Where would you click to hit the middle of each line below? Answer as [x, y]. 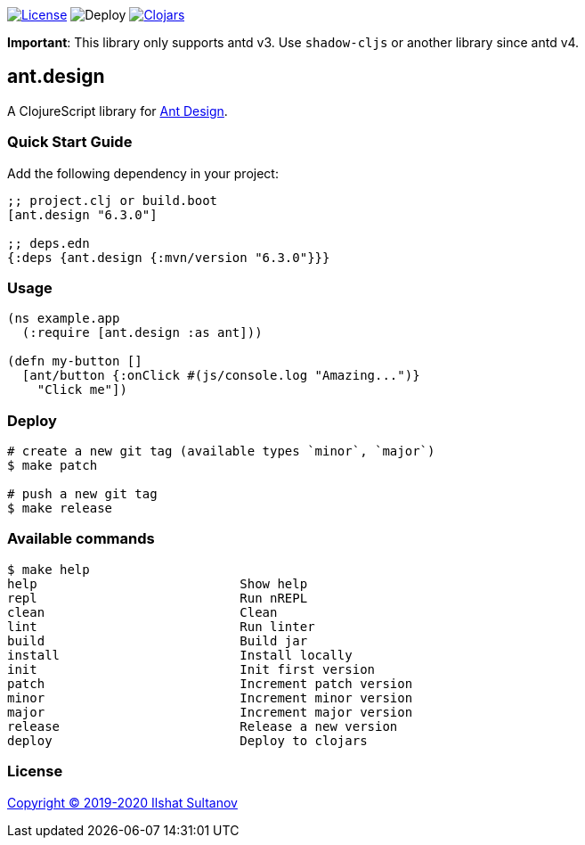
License [35, 771]
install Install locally [180, 655]
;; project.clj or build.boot [113, 200]
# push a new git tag [82, 494]
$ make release [60, 509]
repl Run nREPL [158, 598]
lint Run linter [161, 626]
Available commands [81, 539]
